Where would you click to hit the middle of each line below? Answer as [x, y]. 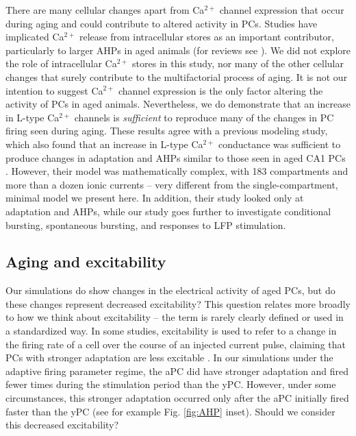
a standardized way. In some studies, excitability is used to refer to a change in [171, 331]
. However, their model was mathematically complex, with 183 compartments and [177, 171]
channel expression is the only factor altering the [220, 90]
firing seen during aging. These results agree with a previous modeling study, [167, 131]
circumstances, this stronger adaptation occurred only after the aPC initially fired [177, 398]
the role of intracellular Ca [61, 63]
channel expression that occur [282, 10]
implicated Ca [35, 37]
